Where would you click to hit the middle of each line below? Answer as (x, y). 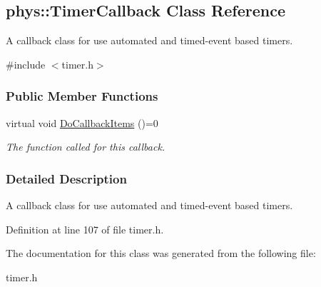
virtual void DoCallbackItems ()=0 (82, 122)
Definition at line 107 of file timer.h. (85, 229)
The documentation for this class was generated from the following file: (161, 253)
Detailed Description (66, 178)
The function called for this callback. (86, 147)
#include (26, 64)
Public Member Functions (82, 96)
